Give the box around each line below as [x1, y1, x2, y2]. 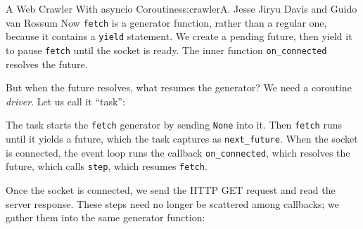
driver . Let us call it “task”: [6, 93, 125, 108]
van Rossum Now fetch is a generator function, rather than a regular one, [6, 15, 327, 30]
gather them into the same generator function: [6, 210, 205, 225]
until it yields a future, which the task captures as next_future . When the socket [6, 131, 358, 145]
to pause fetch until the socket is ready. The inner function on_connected [6, 42, 327, 57]
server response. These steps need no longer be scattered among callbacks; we [6, 196, 339, 211]
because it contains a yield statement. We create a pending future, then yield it [6, 29, 352, 44]
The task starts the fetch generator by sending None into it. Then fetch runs [6, 117, 342, 132]
